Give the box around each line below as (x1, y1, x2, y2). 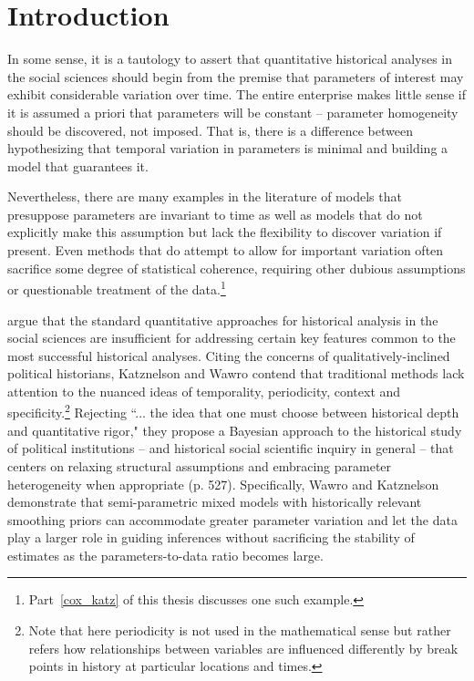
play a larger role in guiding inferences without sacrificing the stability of (7, 528, 415, 547)
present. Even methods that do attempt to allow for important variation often (7, 241, 444, 260)
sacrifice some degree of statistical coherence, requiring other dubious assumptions (7, 258, 466, 277)
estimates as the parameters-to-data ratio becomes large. (7, 545, 324, 564)
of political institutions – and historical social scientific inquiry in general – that (7, 439, 454, 458)
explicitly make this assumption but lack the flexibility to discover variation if (7, 222, 442, 242)
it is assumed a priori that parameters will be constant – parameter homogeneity (7, 102, 459, 121)
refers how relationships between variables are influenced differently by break (28, 638, 459, 657)
